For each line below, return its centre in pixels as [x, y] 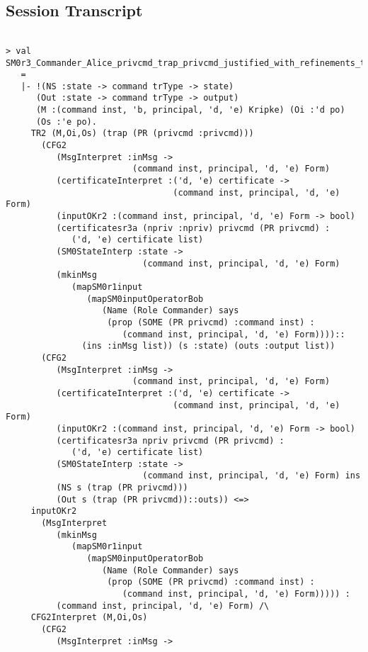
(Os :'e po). [66, 122]
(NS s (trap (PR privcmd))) [122, 488]
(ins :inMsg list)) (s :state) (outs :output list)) [208, 346]
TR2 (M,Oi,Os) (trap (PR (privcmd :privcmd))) [142, 134]
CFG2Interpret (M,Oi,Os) [89, 618]
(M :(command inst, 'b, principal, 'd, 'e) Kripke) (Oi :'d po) [190, 110]
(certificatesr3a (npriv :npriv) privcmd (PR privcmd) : [193, 228]
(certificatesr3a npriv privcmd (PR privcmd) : [170, 440]
